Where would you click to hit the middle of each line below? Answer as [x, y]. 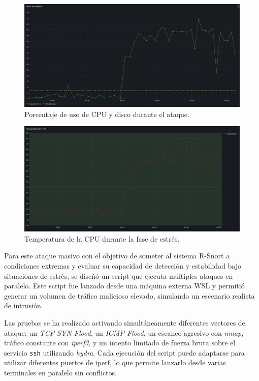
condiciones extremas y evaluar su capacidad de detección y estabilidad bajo [123, 266]
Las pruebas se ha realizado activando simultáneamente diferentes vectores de [125, 323]
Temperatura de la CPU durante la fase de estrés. [102, 238]
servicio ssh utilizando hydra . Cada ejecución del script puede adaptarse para [124, 352]
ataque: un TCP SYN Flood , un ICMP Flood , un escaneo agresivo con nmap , [124, 332]
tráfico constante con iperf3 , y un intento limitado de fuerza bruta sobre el [120, 343]
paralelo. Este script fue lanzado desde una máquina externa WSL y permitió [124, 286]
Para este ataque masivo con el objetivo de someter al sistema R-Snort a [117, 256]
